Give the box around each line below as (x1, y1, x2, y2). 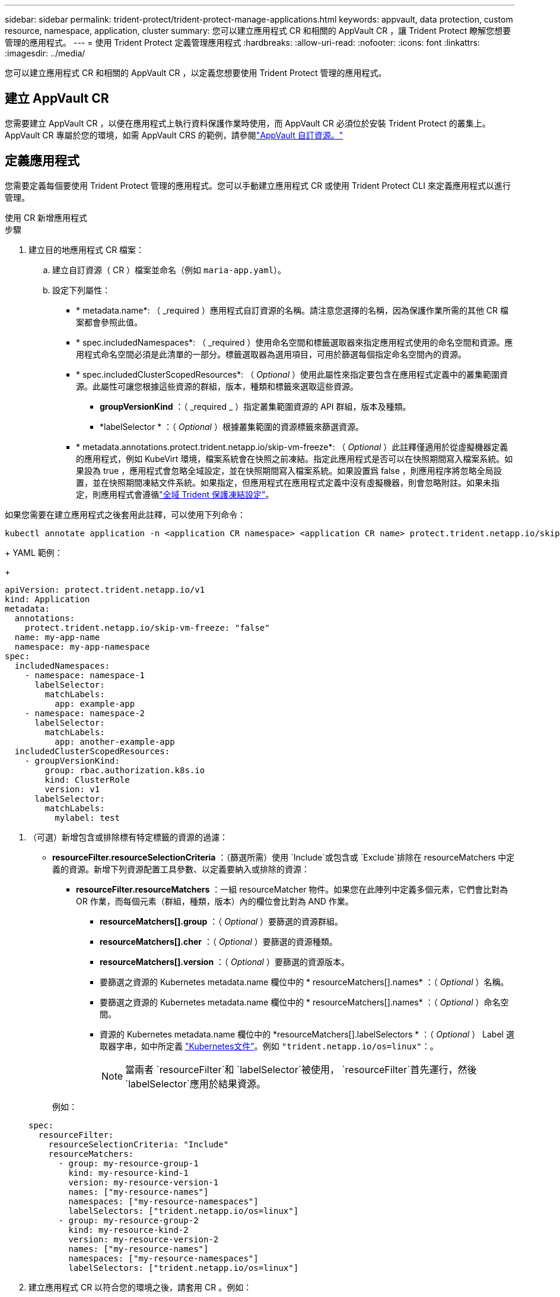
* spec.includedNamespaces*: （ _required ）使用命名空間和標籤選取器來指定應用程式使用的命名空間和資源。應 (76, 337, 513, 347)
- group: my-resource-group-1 (58, 1158, 199, 1168)
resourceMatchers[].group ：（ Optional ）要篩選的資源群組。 (100, 916, 343, 926)
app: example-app (55, 698, 135, 708)
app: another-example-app (55, 736, 175, 746)
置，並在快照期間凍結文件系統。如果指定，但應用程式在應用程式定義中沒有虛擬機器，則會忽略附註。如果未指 (76, 477, 499, 488)
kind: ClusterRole (44, 774, 130, 784)
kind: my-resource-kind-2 (68, 1225, 189, 1235)
